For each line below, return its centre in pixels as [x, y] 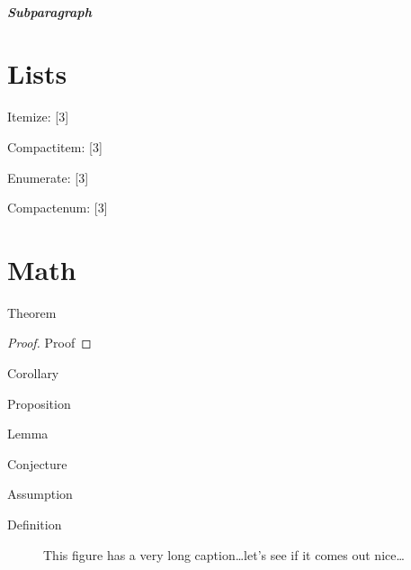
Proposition [39, 403]
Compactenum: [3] [58, 208]
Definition [35, 524]
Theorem [32, 312]
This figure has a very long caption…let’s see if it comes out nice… [224, 554]
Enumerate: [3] [48, 177]
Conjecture [37, 463]
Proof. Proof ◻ [49, 343]
